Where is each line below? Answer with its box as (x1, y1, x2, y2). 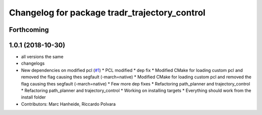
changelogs (21, 60, 45, 66)
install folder (21, 94, 46, 100)
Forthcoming (9, 26, 49, 34)
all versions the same (21, 54, 64, 60)
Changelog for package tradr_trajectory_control (9, 7, 206, 18)
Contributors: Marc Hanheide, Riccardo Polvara (21, 101, 116, 107)
